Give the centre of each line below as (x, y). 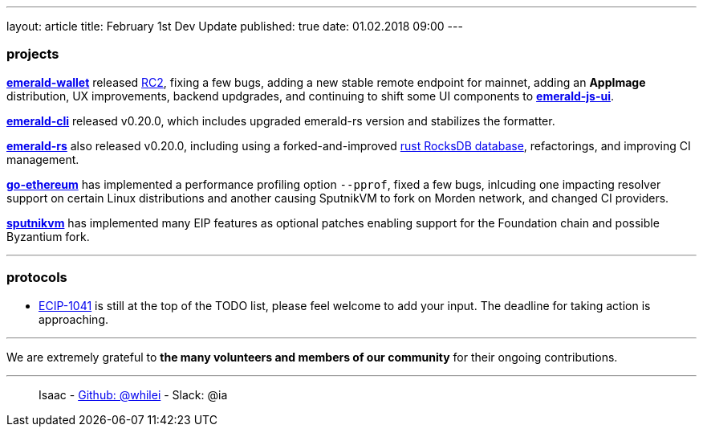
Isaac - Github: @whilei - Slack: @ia (133, 394)
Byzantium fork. (48, 236)
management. (43, 159)
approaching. (73, 319)
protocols (37, 278)
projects (33, 54)
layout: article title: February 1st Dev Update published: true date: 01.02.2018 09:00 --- (235, 26)
